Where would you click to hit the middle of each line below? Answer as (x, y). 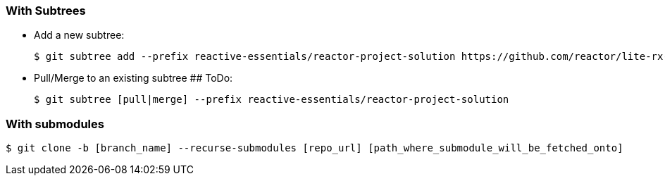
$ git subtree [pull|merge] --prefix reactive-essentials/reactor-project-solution (272, 100)
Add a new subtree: (79, 35)
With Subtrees (46, 11)
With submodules (55, 124)
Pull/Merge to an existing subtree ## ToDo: (133, 78)
